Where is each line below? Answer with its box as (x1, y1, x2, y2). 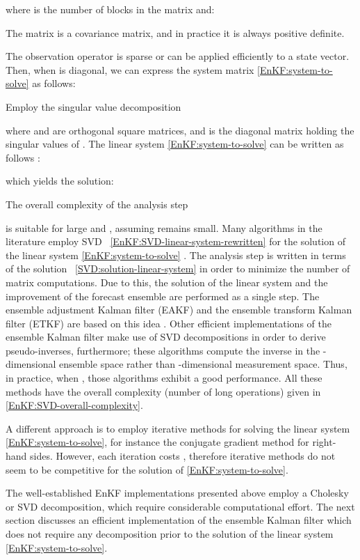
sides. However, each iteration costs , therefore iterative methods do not (30, 449, 336, 463)
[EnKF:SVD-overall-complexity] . (6, 398, 143, 412)
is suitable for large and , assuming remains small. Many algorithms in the (6, 220, 322, 235)
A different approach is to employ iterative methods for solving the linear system (6, 421, 350, 435)
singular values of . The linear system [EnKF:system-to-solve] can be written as (6, 137, 344, 151)
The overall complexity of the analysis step (6, 196, 188, 211)
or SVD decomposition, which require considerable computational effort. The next (6, 499, 355, 513)
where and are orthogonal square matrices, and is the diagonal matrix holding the (6, 123, 354, 137)
